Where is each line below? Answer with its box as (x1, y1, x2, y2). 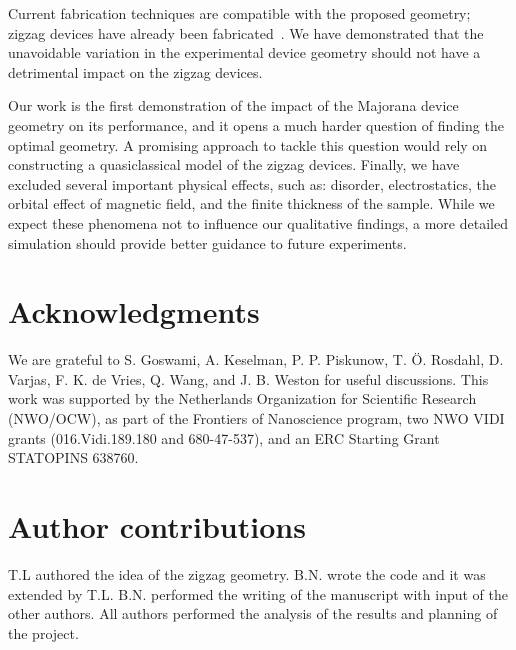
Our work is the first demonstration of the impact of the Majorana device (8, 95, 459, 116)
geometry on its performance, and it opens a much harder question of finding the (8, 114, 504, 135)
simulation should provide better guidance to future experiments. (8, 232, 407, 253)
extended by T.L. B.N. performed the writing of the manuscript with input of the (8, 583, 508, 604)
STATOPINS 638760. (8, 447, 139, 468)
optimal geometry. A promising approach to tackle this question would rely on (8, 134, 488, 155)
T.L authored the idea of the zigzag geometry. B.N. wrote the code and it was (8, 563, 486, 584)
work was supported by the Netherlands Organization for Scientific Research (8, 388, 477, 409)
